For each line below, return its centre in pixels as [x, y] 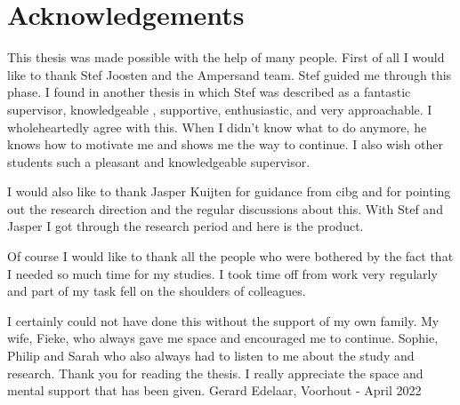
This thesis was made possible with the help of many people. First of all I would [226, 57]
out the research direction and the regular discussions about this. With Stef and [225, 208]
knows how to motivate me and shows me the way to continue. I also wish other [225, 144]
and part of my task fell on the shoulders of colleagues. [157, 291]
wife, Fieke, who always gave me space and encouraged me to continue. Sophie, [223, 338]
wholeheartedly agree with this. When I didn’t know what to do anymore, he [217, 127]
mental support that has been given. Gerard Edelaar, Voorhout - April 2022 [214, 390]
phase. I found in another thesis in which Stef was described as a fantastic [209, 92]
